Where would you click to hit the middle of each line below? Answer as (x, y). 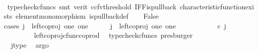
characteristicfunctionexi (217, 6)
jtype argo (30, 44)
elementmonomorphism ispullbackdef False (87, 16)
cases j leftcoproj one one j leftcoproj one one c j (115, 25)
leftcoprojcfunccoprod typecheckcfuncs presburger (113, 35)
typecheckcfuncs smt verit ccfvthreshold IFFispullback (92, 6)
